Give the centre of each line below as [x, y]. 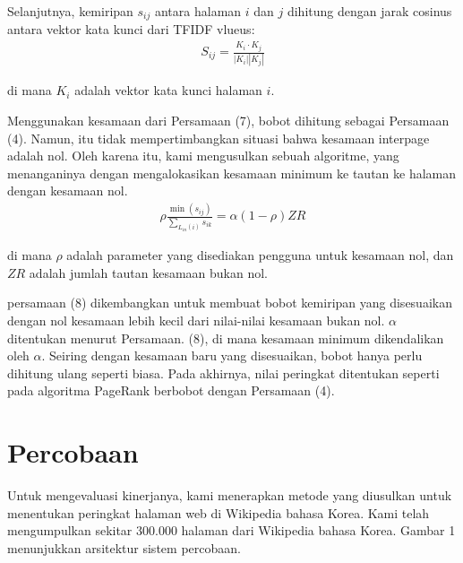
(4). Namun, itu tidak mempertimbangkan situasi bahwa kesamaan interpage [219, 138]
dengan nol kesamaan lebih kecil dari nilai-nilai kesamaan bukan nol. [196, 320]
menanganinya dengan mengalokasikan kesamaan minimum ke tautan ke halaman [232, 173]
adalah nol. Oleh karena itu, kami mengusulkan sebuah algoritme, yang [203, 156]
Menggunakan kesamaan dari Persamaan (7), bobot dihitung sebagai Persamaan [228, 120]
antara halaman [198, 11]
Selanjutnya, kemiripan [70, 11]
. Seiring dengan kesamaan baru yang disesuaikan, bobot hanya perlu [232, 355]
